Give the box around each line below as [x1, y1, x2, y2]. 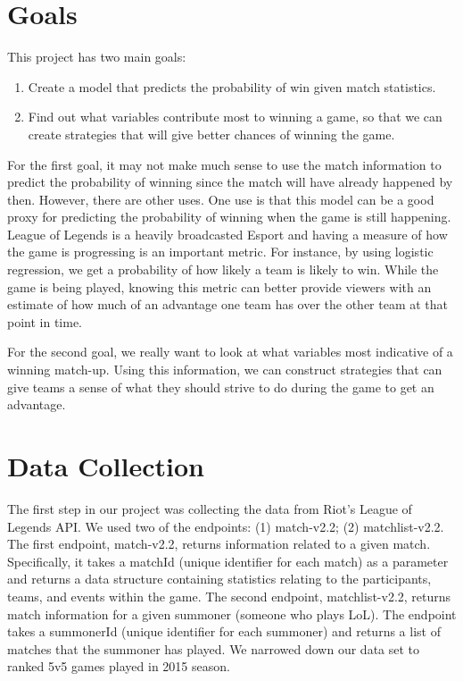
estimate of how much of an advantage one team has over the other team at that [7, 295, 449, 314]
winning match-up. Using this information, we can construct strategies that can [7, 360, 442, 379]
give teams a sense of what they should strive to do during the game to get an [7, 377, 434, 396]
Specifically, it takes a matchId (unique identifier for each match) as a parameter [7, 551, 449, 570]
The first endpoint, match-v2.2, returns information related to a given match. [7, 534, 431, 553]
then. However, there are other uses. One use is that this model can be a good [7, 189, 434, 208]
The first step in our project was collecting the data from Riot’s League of [7, 499, 412, 517]
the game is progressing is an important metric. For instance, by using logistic [7, 242, 434, 261]
